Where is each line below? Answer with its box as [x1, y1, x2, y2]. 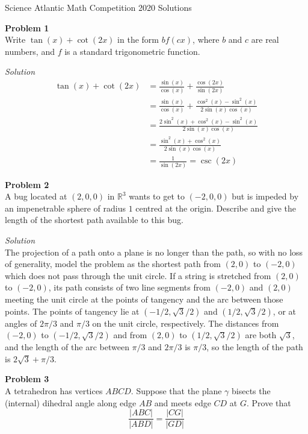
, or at [273, 304, 296, 317]
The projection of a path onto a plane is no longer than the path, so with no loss [5, 245, 303, 258]
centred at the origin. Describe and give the [135, 201, 297, 214]
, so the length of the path [206, 341, 303, 353]
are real [251, 33, 279, 46]
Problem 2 [5, 178, 49, 190]
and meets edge [154, 396, 211, 409]
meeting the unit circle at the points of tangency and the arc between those [5, 293, 283, 306]
